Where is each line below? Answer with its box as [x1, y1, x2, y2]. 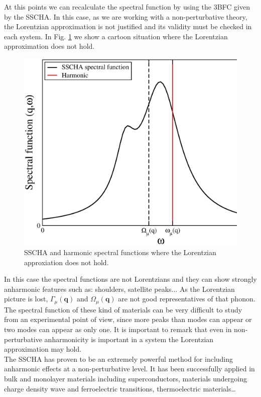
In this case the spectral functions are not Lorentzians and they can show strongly [4, 274, 257, 284]
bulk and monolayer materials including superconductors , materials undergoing [4, 373, 247, 383]
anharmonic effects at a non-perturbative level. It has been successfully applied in [4, 363, 255, 374]
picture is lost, [4, 293, 48, 304]
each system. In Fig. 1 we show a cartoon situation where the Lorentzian [4, 31, 228, 41]
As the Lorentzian [179, 283, 235, 294]
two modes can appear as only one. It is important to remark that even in [4, 324, 232, 334]
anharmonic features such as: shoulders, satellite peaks [4, 283, 172, 294]
